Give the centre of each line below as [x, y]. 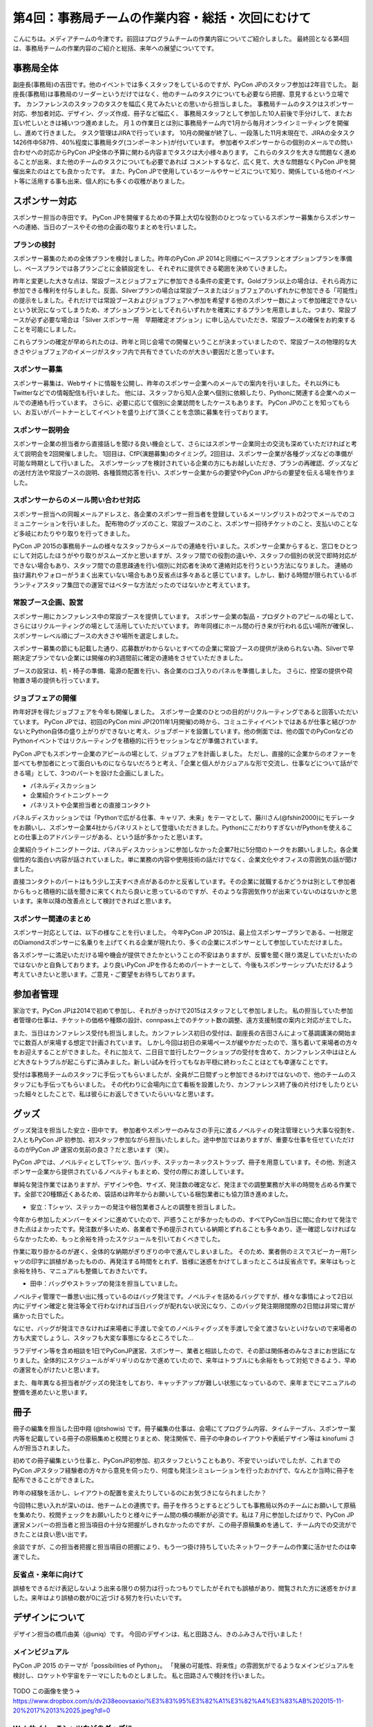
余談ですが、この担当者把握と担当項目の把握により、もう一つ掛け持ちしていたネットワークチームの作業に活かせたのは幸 [185, 1547]
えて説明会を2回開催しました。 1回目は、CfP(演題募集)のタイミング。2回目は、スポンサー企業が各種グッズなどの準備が [183, 453]
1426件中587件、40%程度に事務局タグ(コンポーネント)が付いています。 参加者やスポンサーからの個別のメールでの [177, 142]
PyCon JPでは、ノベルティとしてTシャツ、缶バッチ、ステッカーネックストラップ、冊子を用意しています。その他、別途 [182, 1162]
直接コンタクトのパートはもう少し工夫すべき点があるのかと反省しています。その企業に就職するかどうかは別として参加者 [184, 881]
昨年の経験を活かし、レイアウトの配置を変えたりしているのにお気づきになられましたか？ [140, 1493]
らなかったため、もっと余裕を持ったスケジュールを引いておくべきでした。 [118, 1239]
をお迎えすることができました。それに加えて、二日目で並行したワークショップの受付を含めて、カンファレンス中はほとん [185, 1052]
